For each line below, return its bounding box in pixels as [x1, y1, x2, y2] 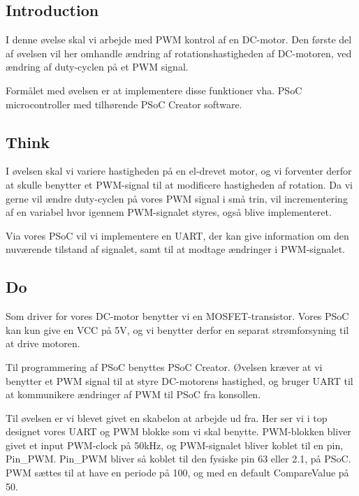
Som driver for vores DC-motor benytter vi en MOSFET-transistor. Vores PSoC [6, 309, 349, 323]
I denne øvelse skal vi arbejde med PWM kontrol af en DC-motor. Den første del [6, 32, 352, 47]
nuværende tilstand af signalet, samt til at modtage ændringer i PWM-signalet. [6, 242, 345, 256]
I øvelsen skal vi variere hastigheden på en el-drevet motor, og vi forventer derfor [6, 163, 352, 178]
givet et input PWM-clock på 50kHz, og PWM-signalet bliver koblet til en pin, [6, 437, 344, 452]
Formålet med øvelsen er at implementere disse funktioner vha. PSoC [6, 82, 302, 97]
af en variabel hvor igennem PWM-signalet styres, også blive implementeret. [6, 205, 332, 219]
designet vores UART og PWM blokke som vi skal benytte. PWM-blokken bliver [6, 424, 351, 439]
